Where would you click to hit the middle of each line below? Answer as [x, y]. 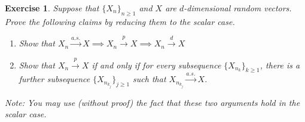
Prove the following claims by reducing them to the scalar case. [120, 21]
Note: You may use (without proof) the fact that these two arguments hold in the [152, 102]
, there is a [280, 65]
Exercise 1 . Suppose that [52, 8]
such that [150, 79]
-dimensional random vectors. [238, 8]
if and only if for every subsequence [156, 65]
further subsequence [54, 79]
